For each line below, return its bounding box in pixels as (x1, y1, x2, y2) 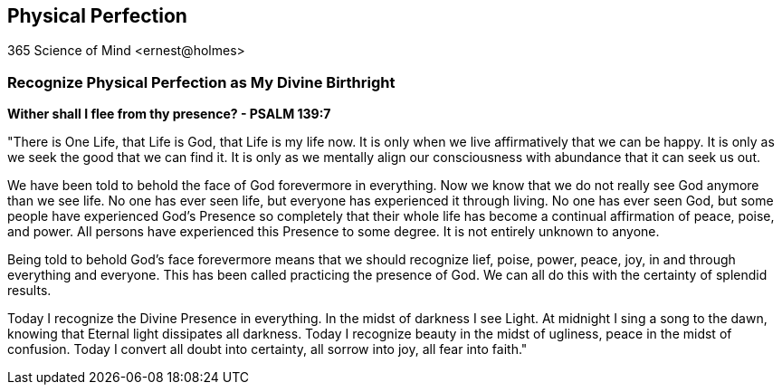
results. (7, 282, 52, 299)
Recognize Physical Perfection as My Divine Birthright (7, 72, 396, 91)
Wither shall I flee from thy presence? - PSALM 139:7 (7, 106, 331, 122)
